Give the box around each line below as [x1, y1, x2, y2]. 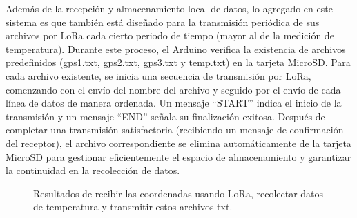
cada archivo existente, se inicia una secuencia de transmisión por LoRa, [6, 68, 311, 83]
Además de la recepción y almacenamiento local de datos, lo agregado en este [6, 1, 333, 15]
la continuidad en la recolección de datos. [6, 163, 180, 177]
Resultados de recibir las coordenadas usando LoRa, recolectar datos [33, 186, 324, 200]
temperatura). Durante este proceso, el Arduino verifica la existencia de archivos [6, 41, 346, 56]
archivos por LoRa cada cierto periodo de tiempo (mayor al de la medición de [6, 28, 334, 43]
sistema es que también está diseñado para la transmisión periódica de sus [6, 14, 320, 29]
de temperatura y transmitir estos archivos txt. [33, 199, 233, 214]
